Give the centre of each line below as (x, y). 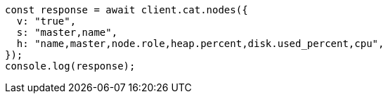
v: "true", (46, 21)
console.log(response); (70, 66)
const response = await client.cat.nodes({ (127, 10)
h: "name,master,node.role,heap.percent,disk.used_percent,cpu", (200, 44)
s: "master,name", (67, 32)
